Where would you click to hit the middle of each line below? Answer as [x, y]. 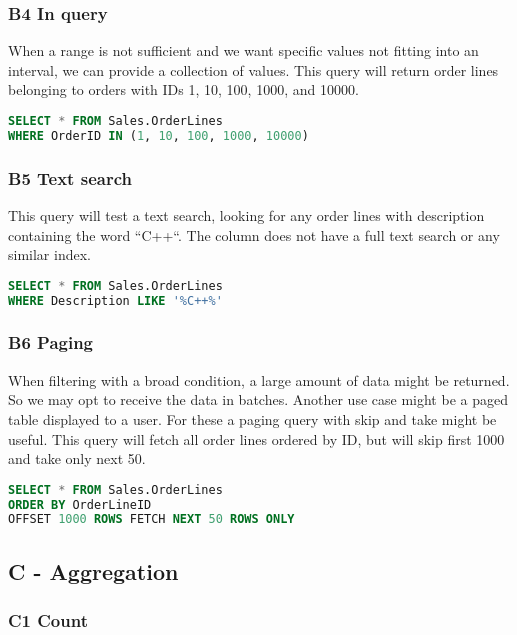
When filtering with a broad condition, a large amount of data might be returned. [259, 379]
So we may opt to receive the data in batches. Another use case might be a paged [258, 399]
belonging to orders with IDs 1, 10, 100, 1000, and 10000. [183, 89]
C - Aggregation [93, 570]
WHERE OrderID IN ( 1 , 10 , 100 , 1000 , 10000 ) [158, 135]
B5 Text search [70, 177]
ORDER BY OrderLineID [80, 504]
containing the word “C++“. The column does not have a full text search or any [254, 234]
